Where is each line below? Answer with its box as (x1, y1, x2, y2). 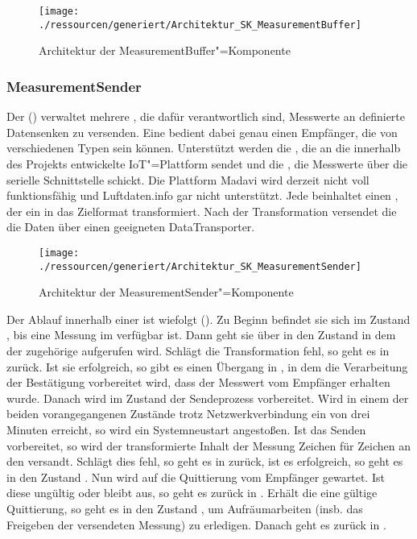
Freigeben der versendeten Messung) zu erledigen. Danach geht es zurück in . (6, 516, 386, 533)
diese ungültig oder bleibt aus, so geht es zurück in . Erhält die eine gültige (6, 484, 378, 501)
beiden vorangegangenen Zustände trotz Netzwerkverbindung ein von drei (6, 405, 370, 422)
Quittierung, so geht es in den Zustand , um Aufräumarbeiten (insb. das (6, 500, 363, 516)
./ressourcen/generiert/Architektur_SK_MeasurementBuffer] (39, 19, 361, 31)
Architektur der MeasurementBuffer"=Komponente (39, 42, 291, 59)
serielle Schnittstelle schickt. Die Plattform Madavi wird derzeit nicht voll (6, 171, 370, 188)
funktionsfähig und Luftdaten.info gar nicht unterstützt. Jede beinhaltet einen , (6, 187, 398, 204)
